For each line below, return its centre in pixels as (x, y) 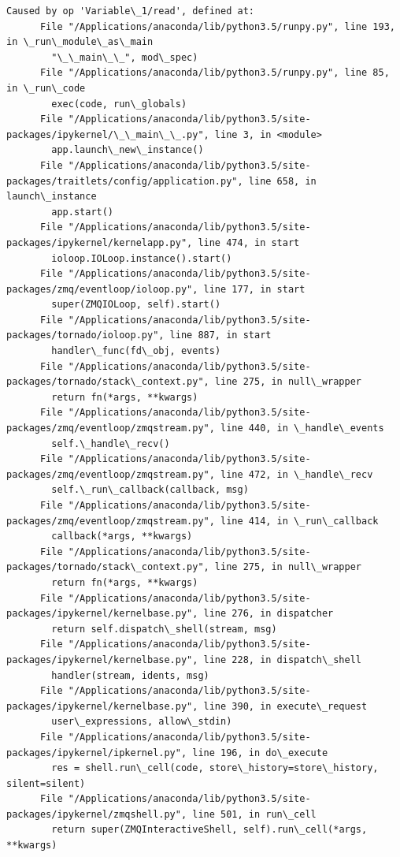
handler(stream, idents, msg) (130, 675)
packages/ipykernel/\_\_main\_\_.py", (108, 134)
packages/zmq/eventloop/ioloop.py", (102, 289)
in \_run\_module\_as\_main (80, 42)
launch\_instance (52, 197)
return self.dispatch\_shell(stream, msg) (164, 629)
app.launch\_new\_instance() (128, 150)
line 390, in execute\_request (285, 706)
